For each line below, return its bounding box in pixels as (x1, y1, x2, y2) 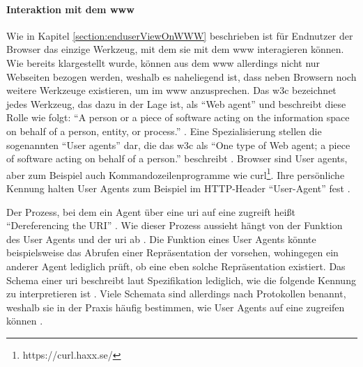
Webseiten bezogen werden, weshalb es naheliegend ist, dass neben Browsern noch (6, 69, 357, 84)
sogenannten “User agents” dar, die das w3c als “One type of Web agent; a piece (6, 137, 350, 152)
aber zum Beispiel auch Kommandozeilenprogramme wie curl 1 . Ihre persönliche (6, 165, 345, 182)
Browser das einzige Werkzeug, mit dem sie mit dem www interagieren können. (6, 42, 344, 56)
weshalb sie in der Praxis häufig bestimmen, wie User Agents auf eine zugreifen (6, 299, 345, 314)
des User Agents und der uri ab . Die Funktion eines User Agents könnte (6, 231, 316, 246)
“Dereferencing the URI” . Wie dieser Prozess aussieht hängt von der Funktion (6, 218, 343, 233)
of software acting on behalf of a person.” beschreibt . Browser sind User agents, (6, 151, 348, 166)
